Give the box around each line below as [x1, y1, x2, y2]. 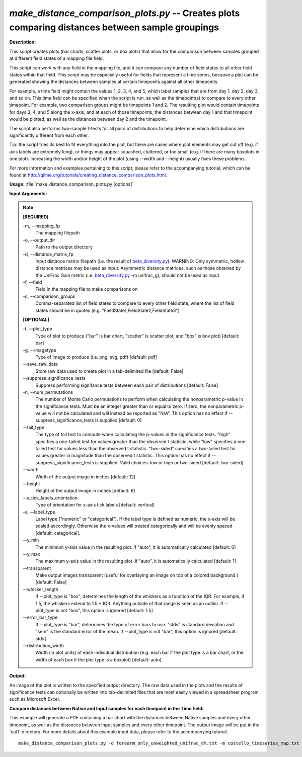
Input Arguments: [9, 190, 47, 196]
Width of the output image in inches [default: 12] [35, 473, 136, 480]
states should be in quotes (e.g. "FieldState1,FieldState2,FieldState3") [35, 307, 180, 313]
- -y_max [23, 551, 40, 557]
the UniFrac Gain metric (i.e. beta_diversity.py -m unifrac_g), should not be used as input [35, 272, 219, 278]
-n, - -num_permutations [23, 389, 73, 395]
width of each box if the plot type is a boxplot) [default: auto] [35, 656, 162, 662]
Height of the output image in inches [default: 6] [35, 488, 135, 494]
